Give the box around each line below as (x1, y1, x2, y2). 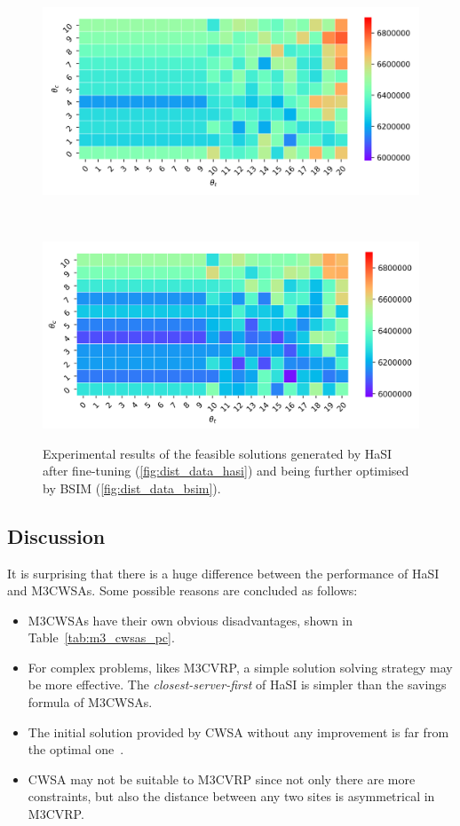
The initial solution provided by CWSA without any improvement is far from (28, 722, 449, 741)
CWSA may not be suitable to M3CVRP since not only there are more (28, 769, 416, 788)
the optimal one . (28, 740, 124, 759)
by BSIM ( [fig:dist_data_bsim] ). (43, 478, 221, 497)
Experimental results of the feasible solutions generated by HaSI (43, 444, 393, 462)
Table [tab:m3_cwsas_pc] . (28, 628, 175, 647)
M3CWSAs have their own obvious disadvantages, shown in (28, 610, 353, 629)
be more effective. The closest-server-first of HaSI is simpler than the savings (28, 675, 447, 694)
